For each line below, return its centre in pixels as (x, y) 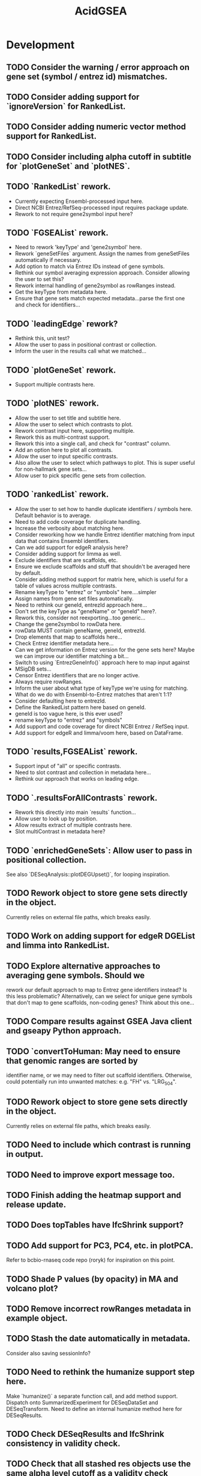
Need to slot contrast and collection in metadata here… (83, 772)
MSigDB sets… (33, 669)
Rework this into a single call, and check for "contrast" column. (93, 443)
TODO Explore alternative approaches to (83, 966)
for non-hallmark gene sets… (51, 469)
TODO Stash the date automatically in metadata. (98, 1338)
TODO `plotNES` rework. (53, 404)
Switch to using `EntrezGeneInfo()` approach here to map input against (102, 662)
